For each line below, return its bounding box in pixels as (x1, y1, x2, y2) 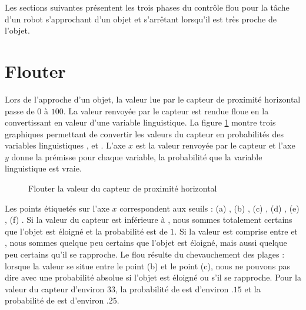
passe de (5, 104, 35, 117)
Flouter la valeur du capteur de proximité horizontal (28, 182, 217, 194)
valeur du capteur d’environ (5, 282, 105, 295)
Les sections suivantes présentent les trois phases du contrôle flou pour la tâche (5, 1, 290, 13)
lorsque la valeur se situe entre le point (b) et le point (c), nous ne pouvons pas (5, 259, 291, 272)
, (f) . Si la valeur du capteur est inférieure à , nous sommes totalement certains (5, 213, 292, 226)
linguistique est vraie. (5, 162, 82, 174)
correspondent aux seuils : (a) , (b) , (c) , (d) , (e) (119, 202, 300, 214)
